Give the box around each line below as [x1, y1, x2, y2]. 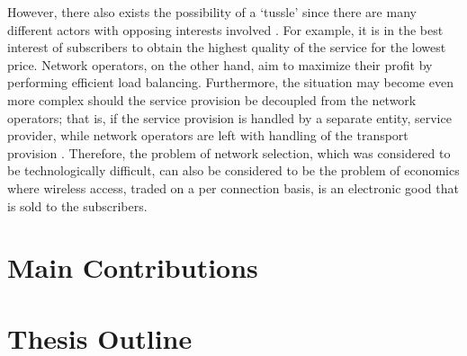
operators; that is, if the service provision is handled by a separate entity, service [7, 108, 452, 127]
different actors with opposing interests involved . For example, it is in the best [7, 20, 444, 39]
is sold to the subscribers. [7, 196, 148, 215]
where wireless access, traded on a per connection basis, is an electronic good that [7, 178, 459, 197]
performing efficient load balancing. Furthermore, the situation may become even [7, 73, 454, 92]
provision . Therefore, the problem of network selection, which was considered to [7, 143, 451, 162]
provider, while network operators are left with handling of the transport [7, 126, 409, 145]
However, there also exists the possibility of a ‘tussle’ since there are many [7, 3, 417, 21]
